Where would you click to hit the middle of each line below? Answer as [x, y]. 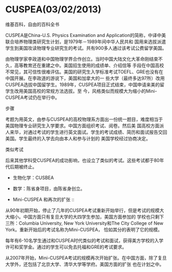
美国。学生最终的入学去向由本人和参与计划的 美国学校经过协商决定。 [78, 138]
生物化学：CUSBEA [33, 178]
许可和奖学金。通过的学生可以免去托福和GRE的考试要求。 [66, 247]
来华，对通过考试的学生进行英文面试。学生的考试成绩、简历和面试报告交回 [88, 132]
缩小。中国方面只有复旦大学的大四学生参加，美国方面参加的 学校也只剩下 [87, 217]
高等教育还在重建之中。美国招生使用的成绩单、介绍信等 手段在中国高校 [89, 65]
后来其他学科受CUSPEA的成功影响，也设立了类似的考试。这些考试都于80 [83, 160]
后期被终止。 [23, 167]
